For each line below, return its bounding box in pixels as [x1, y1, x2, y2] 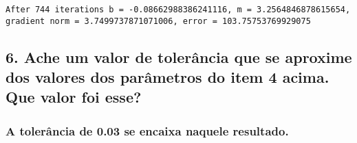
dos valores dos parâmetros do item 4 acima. [6, 66, 329, 88]
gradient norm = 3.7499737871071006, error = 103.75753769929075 [6, 16, 311, 26]
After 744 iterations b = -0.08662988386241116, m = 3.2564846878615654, [6, 5, 351, 14]
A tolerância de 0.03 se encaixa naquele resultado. [6, 122, 289, 139]
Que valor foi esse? [6, 86, 142, 107]
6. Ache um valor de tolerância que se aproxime [6, 46, 352, 67]
